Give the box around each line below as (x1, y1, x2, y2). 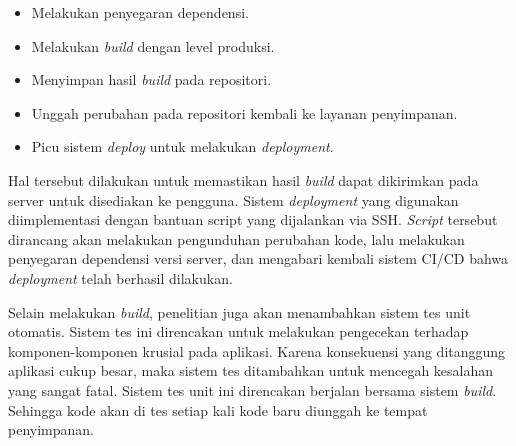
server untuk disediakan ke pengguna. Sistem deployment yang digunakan (8, 189, 459, 210)
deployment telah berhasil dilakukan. (8, 267, 233, 288)
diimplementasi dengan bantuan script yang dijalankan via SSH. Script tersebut (8, 209, 498, 230)
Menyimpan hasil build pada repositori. (31, 69, 272, 90)
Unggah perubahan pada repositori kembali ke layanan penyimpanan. (31, 102, 458, 123)
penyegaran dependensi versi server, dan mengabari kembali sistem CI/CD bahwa (8, 248, 509, 269)
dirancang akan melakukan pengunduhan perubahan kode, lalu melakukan (8, 228, 465, 249)
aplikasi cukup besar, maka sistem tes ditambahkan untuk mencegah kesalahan (8, 360, 494, 381)
